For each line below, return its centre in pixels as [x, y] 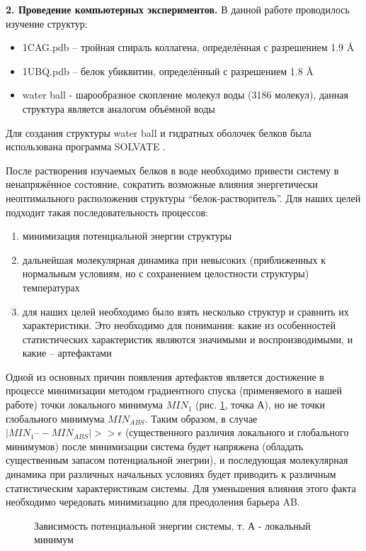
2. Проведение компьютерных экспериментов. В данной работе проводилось [178, 9]
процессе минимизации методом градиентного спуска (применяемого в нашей [174, 390]
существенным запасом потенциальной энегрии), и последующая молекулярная [177, 460]
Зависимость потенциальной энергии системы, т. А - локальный [172, 525]
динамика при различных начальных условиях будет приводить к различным [171, 474]
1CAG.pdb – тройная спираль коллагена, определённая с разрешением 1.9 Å [188, 47]
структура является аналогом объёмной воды [119, 108]
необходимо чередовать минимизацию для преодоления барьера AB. [153, 502]
